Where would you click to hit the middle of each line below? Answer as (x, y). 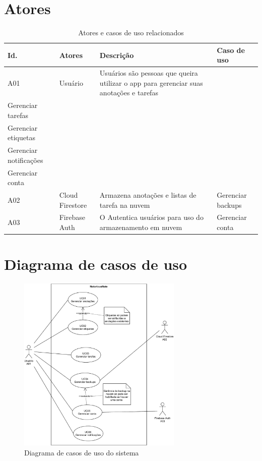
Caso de (231, 50)
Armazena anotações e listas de (148, 194)
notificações (25, 160)
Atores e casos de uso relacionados (131, 33)
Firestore (73, 205)
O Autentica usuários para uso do (151, 217)
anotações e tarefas (129, 93)
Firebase (72, 217)
